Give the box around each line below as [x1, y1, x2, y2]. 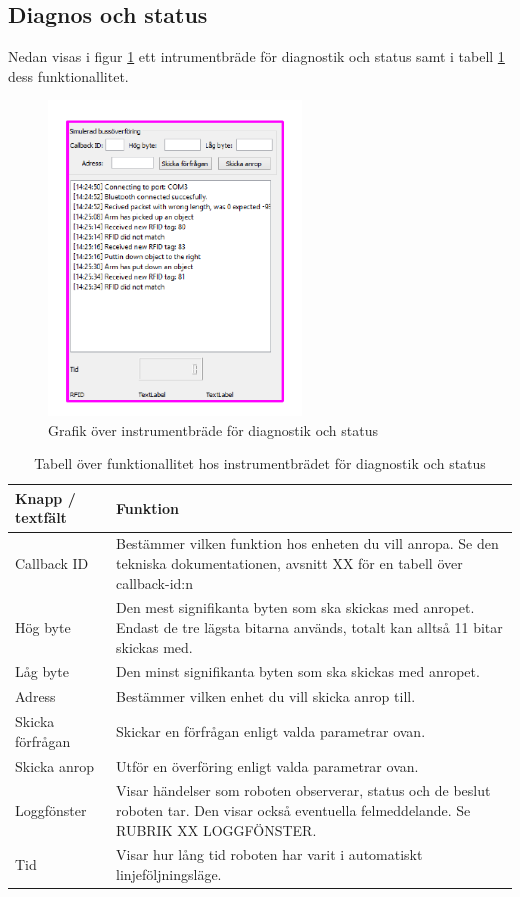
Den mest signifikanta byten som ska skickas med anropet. [115, 597, 475, 618]
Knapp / [15, 487, 76, 508]
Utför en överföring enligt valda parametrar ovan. [115, 755, 419, 776]
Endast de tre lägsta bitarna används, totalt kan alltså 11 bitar [115, 616, 503, 637]
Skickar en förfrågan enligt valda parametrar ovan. [115, 720, 426, 741]
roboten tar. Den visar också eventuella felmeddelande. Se [115, 799, 471, 820]
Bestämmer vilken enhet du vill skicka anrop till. [115, 686, 416, 707]
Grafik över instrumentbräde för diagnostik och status [48, 419, 379, 440]
